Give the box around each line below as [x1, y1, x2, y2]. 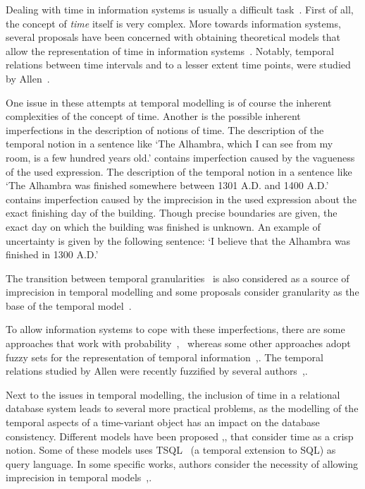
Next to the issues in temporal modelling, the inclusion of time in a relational [6, 387, 340, 402]
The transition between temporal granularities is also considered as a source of [6, 270, 349, 285]
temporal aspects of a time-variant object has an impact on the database [6, 415, 320, 430]
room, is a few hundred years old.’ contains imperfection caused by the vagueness [6, 150, 355, 164]
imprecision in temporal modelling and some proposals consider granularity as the [6, 284, 359, 299]
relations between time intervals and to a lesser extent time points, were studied [6, 57, 351, 72]
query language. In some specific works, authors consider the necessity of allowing [6, 456, 358, 471]
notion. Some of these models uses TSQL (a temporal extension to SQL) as [6, 442, 336, 457]
